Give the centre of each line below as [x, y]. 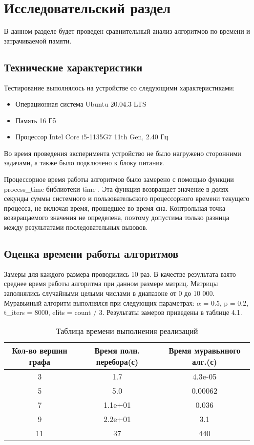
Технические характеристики [73, 67]
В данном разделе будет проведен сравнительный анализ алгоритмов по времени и [127, 31]
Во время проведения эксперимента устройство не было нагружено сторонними [123, 153]
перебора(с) [117, 361]
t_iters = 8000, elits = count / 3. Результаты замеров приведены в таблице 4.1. [123, 312]
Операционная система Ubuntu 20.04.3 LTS [81, 104]
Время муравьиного [205, 350]
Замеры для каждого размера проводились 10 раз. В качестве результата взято [120, 274]
